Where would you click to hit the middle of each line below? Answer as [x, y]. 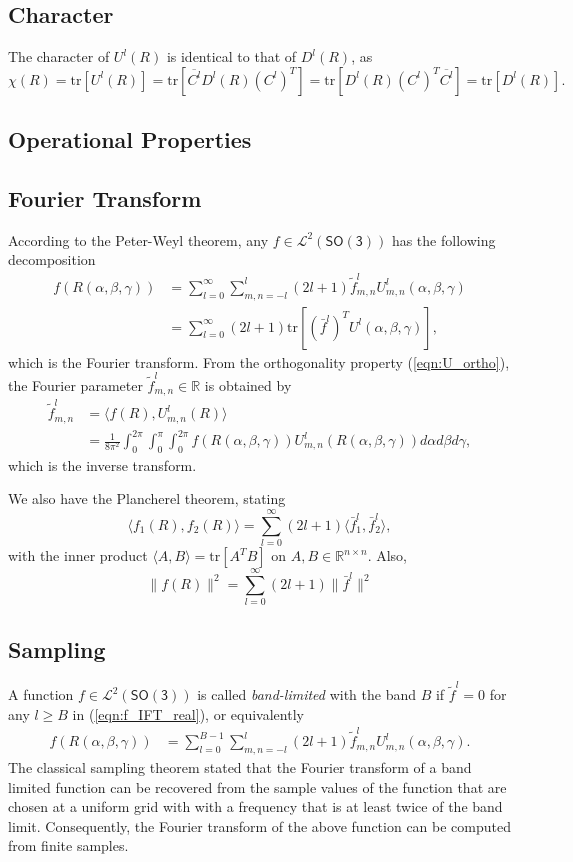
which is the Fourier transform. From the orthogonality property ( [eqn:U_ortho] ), [259, 361]
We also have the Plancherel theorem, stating [147, 498]
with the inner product [78, 555]
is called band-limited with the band [306, 694]
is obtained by [248, 384]
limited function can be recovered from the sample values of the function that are [257, 786]
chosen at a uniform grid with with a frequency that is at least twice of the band [255, 806]
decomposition [52, 259]
